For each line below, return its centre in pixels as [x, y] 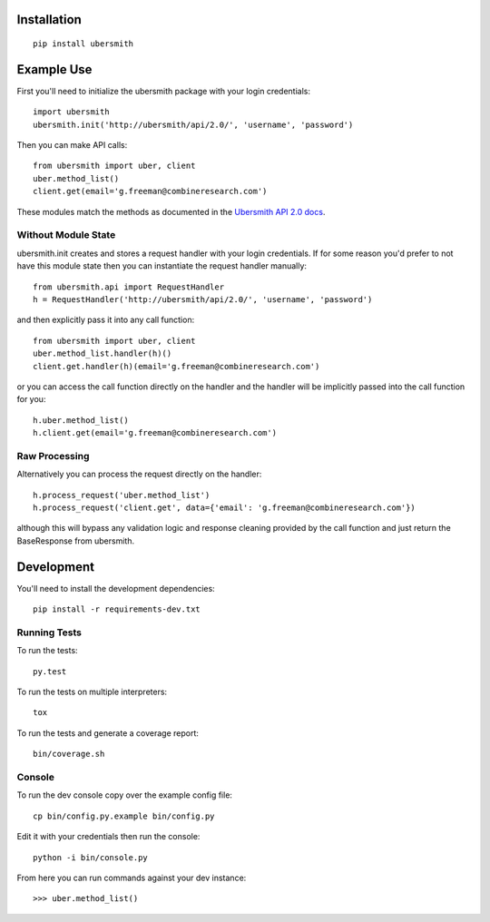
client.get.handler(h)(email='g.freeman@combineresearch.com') [176, 366]
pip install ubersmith [83, 44]
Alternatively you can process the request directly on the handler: [139, 474]
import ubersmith [71, 112]
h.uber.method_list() [81, 420]
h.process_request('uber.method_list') [122, 495]
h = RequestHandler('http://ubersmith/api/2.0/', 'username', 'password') [203, 299]
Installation [49, 20]
